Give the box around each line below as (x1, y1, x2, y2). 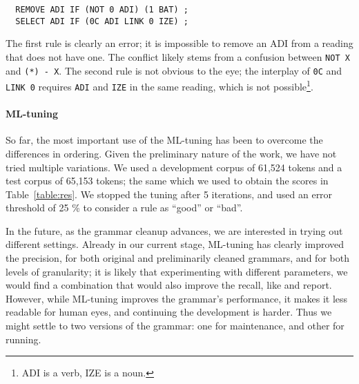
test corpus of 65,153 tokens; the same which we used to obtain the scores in (6, 173, 329, 188)
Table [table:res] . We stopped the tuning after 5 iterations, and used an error (6, 186, 333, 201)
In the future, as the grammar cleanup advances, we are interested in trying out (6, 223, 343, 238)
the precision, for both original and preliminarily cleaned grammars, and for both (6, 251, 349, 265)
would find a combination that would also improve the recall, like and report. (6, 278, 332, 292)
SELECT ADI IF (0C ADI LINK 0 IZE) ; (15, 16, 188, 26)
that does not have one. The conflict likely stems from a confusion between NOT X (6, 49, 350, 64)
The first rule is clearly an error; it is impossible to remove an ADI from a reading (6, 36, 353, 50)
